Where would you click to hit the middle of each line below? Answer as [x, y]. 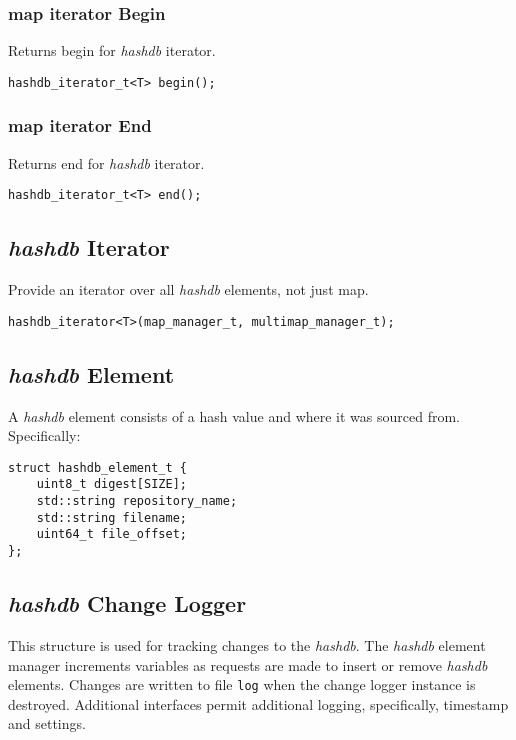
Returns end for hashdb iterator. [106, 162]
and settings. [47, 723]
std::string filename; [111, 517]
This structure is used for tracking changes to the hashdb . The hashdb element [247, 644]
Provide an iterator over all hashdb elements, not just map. [188, 289]
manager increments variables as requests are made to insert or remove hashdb [248, 664]
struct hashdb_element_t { [97, 467]
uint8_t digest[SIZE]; [111, 484]
